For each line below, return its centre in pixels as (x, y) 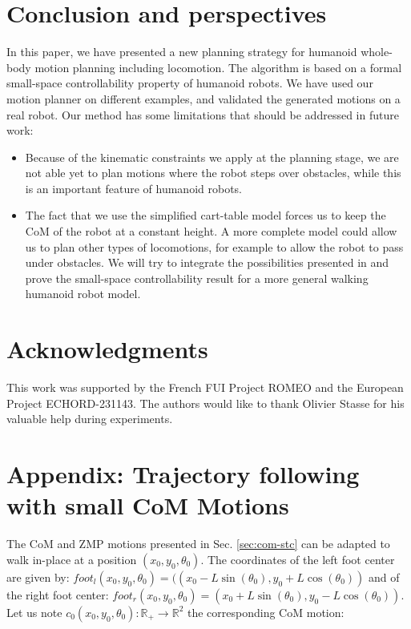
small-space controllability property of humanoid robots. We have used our (190, 83)
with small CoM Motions (148, 505)
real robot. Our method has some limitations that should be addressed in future (203, 114)
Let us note (34, 612)
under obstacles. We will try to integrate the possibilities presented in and (207, 262)
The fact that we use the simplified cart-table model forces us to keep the (205, 215)
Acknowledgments (107, 349)
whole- (377, 52)
